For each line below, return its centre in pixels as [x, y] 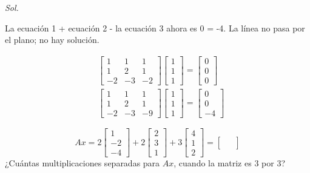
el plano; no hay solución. [52, 40]
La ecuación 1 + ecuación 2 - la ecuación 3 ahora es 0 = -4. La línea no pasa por [155, 28]
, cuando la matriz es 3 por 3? [229, 163]
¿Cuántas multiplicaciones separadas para [83, 163]
